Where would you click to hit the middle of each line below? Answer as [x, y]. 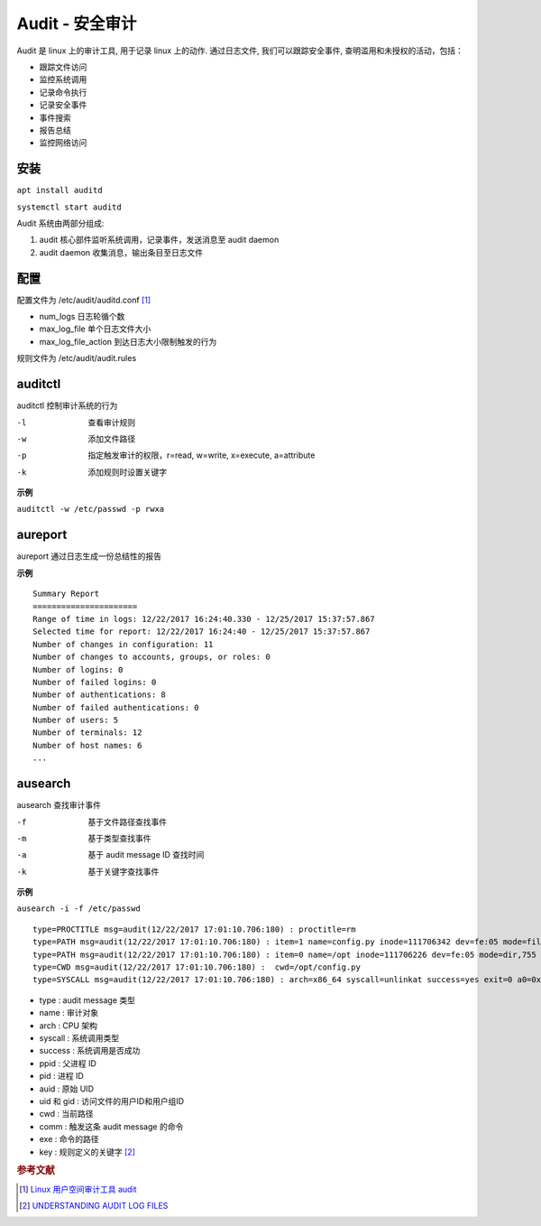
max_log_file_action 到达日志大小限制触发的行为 [128, 341]
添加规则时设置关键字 [127, 472]
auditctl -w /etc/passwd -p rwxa [91, 509]
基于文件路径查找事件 [127, 822]
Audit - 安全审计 [77, 23]
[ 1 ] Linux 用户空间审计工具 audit [78, 1189]
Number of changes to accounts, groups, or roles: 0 [151, 657]
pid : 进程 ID [62, 1076]
